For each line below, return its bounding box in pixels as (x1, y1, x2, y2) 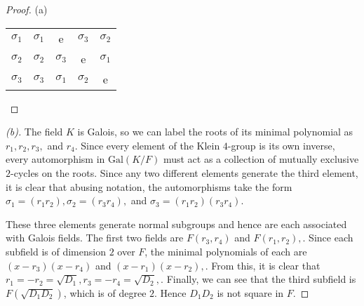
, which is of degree (63, 285, 147, 300)
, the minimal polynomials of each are (144, 244, 307, 258)
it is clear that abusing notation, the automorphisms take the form (6, 179, 292, 194)
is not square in (217, 285, 284, 300)
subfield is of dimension (6, 244, 106, 258)
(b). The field (6, 124, 63, 139)
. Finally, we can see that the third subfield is (161, 272, 356, 286)
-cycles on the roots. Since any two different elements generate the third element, (11, 165, 358, 180)
